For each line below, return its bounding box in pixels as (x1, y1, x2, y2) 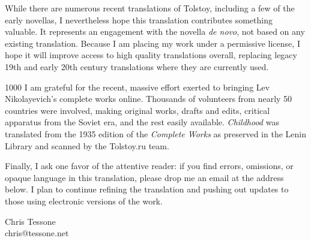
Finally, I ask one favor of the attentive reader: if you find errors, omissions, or (5, 159, 294, 172)
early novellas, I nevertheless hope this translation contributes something (5, 13, 273, 26)
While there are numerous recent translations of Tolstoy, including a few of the (5, 2, 295, 14)
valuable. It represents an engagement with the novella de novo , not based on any (5, 25, 305, 38)
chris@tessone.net (5, 227, 69, 239)
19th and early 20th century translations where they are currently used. (5, 60, 269, 73)
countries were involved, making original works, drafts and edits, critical (5, 104, 270, 116)
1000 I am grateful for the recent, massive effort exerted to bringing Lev (5, 80, 270, 93)
